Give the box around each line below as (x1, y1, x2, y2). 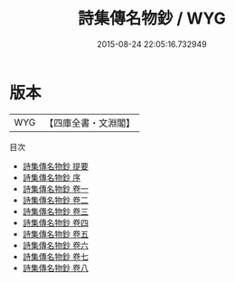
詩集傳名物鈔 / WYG (78, 8, 226, 29)
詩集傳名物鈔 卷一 (22, 183, 89, 194)
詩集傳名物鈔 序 (22, 172, 81, 183)
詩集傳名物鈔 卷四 (22, 217, 89, 228)
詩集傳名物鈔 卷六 (22, 240, 89, 250)
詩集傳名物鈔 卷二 (22, 194, 89, 205)
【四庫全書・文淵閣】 (44, 117, 136, 129)
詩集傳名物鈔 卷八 (22, 262, 89, 273)
